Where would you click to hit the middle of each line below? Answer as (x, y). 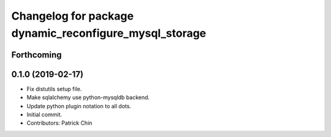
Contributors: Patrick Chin (59, 123)
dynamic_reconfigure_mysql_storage (109, 33)
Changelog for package (73, 16)
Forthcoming (36, 55)
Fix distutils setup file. (54, 89)
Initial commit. (44, 115)
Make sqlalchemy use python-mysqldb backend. (88, 97)
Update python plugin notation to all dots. (79, 106)
